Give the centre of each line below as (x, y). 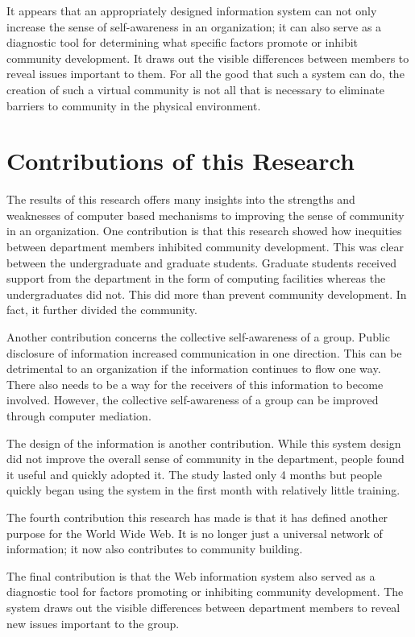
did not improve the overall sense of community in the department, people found (205, 459)
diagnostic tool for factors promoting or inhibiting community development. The (205, 591)
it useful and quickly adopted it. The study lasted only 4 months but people (194, 474)
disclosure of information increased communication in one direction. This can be (204, 352)
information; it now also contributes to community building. (155, 549)
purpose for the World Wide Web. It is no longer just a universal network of (195, 533)
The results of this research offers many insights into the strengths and (181, 199)
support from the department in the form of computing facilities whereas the (196, 278)
